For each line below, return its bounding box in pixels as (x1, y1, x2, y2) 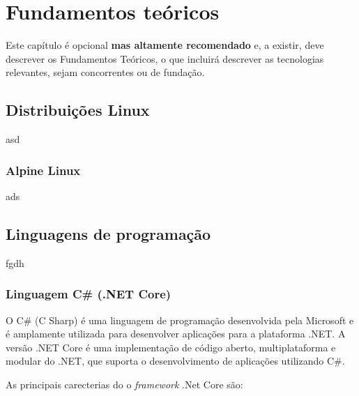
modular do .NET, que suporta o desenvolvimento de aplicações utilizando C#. (6, 353, 345, 368)
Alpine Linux (6, 161, 81, 178)
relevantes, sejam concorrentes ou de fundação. (6, 65, 205, 79)
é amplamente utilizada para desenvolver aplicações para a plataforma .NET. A (6, 326, 346, 341)
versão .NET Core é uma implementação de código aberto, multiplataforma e (6, 340, 336, 354)
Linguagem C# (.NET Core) (6, 285, 171, 303)
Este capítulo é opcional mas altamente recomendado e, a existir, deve (6, 38, 324, 52)
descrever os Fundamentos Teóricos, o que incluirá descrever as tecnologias (6, 51, 324, 66)
